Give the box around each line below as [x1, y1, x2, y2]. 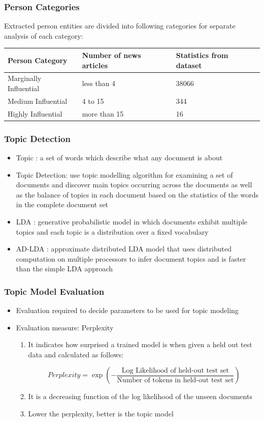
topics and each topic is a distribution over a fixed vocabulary [16, 226, 209, 237]
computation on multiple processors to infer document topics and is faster [16, 253, 246, 264]
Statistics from [176, 49, 228, 60]
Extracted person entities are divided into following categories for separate [4, 20, 236, 31]
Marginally [8, 73, 42, 83]
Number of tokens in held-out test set [117, 377, 234, 384]
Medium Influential [8, 95, 68, 106]
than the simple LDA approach [16, 263, 113, 274]
